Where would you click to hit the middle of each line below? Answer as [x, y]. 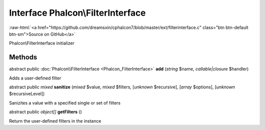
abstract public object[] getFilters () [45, 112]
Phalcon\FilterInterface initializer [42, 43]
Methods [23, 57]
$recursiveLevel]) [27, 94]
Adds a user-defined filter [35, 78]
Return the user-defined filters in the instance [55, 121]
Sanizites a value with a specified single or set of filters [65, 103]
